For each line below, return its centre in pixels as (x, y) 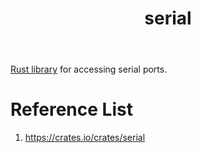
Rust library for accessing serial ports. (89, 69)
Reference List (71, 109)
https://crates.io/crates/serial (85, 138)
